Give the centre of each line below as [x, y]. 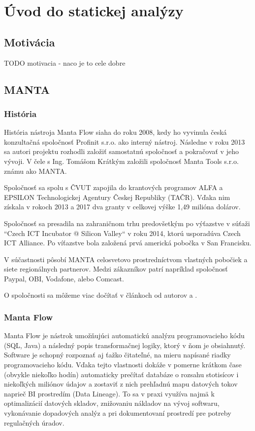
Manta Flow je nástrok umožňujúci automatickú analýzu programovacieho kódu [124, 335]
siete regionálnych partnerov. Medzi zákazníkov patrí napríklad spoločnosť [116, 269]
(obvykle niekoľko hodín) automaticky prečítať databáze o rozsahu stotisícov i [121, 374]
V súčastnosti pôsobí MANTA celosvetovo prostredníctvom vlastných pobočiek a [126, 259]
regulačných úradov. [34, 422]
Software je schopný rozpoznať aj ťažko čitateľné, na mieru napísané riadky [117, 355]
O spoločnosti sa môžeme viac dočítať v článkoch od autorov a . [101, 295]
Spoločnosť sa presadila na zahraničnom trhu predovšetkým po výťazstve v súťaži [127, 223]
